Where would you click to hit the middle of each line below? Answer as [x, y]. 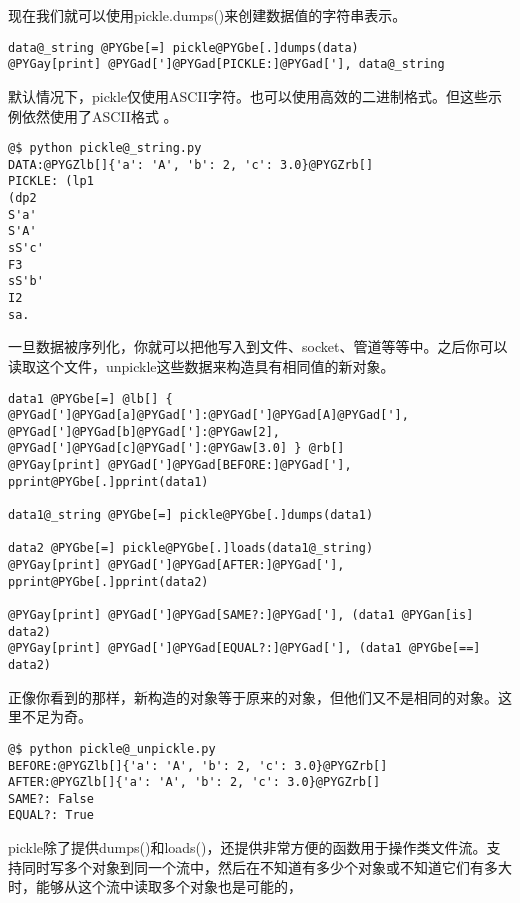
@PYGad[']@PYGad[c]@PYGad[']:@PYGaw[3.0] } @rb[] [176, 448]
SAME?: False [51, 798]
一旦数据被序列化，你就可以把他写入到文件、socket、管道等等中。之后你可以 [258, 346]
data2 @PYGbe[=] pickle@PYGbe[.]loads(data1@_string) [191, 548]
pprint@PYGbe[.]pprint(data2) [108, 581]
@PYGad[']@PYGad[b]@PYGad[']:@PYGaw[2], [144, 431]
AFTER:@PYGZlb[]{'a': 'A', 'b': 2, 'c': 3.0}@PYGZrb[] [194, 782]
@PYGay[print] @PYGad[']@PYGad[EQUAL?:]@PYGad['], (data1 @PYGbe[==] [244, 648]
